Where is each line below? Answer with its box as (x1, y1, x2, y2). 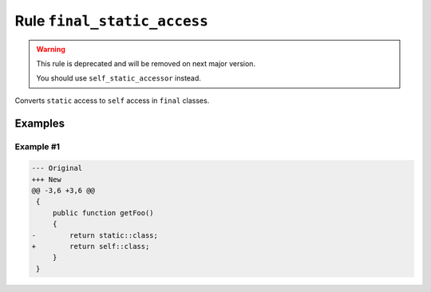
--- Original (31, 164, 83, 173)
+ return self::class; (31, 242, 150, 251)
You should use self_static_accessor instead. (36, 73, 201, 83)
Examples (14, 116, 65, 130)
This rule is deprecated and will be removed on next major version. (36, 58, 255, 68)
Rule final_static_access (14, 12, 209, 30)
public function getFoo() (52, 208, 155, 217)
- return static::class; (31, 231, 159, 239)
